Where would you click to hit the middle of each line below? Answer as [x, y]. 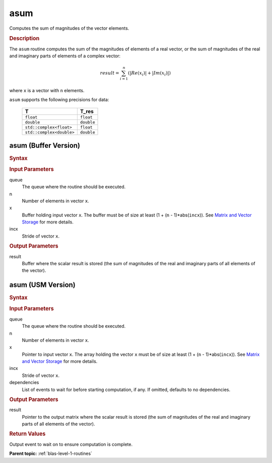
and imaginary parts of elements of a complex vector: [65, 56]
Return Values [27, 434]
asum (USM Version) [42, 285]
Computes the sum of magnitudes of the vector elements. [69, 28]
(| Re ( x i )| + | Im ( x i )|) [149, 74]
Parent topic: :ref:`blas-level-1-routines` [51, 453]
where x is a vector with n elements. [47, 90]
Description [24, 39]
